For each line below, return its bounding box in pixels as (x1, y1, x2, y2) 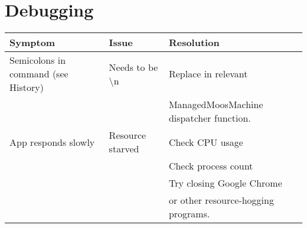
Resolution (168, 35, 220, 50)
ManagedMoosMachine (168, 97, 263, 112)
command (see (9, 67, 68, 81)
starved (109, 142, 139, 156)
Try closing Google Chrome (168, 176, 282, 190)
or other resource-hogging (168, 193, 274, 207)
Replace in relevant (168, 67, 248, 81)
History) (9, 80, 44, 95)
